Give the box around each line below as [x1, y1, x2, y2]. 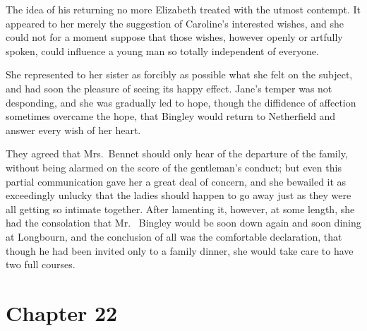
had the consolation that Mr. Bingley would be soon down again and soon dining [6, 215, 361, 230]
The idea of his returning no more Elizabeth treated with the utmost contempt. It [6, 2, 361, 16]
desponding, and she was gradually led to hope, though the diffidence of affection [6, 95, 356, 109]
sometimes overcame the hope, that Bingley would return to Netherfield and [6, 109, 336, 124]
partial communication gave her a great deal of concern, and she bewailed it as [6, 174, 347, 188]
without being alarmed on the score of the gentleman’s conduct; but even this [6, 160, 342, 174]
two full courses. [6, 257, 76, 272]
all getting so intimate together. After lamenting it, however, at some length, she [6, 201, 355, 216]
